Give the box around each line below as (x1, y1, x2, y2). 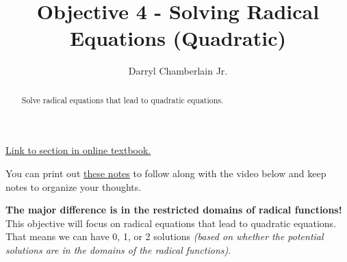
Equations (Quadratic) (70, 24, 286, 52)
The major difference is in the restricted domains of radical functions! (5, 202, 342, 217)
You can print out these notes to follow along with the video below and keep (5, 166, 326, 180)
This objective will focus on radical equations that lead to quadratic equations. (5, 215, 337, 230)
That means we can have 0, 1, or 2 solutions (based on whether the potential (5, 229, 324, 244)
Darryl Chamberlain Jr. (128, 64, 228, 78)
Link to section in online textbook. (5, 143, 151, 157)
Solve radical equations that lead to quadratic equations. (21, 94, 224, 105)
